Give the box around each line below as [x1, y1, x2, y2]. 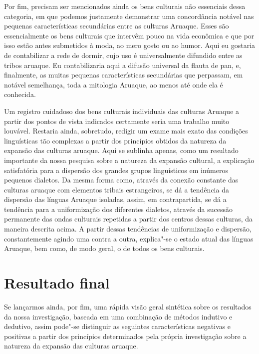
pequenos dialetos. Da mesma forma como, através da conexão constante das [4, 174, 239, 185]
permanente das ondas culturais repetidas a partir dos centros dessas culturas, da [4, 213, 253, 224]
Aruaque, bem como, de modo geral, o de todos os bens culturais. [4, 243, 205, 253]
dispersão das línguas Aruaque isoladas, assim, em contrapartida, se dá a [4, 194, 227, 204]
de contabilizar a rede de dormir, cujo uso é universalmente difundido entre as [4, 49, 243, 60]
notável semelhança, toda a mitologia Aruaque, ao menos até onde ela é [4, 79, 223, 89]
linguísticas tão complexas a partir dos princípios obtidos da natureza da [4, 135, 227, 145]
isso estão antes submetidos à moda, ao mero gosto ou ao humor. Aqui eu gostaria [4, 40, 256, 50]
